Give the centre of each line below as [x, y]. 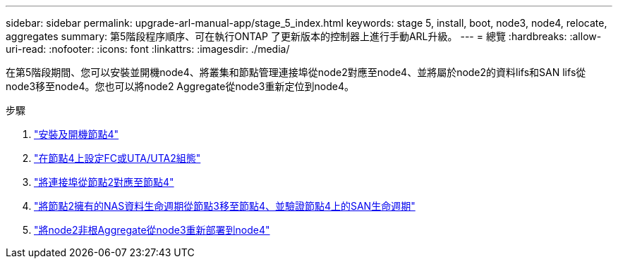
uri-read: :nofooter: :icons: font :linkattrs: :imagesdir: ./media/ [148, 49]
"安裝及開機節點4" [77, 134]
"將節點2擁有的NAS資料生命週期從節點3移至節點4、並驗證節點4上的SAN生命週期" [225, 206]
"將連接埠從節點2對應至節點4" [104, 182]
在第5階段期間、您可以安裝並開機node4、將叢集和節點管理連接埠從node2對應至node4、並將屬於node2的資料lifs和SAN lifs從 [296, 72]
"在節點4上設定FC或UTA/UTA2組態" [117, 158]
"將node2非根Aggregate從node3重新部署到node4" [152, 230]
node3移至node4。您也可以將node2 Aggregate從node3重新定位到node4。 [180, 86]
